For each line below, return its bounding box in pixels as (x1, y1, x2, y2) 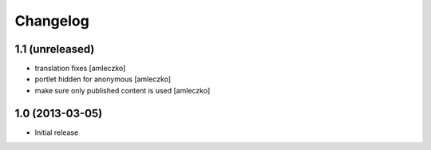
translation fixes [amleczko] (34, 64, 126, 73)
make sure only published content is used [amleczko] (34, 85, 211, 95)
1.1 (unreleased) (14, 42, 95, 56)
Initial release (34, 128, 79, 137)
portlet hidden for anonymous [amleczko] (34, 74, 172, 84)
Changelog (14, 12, 89, 30)
